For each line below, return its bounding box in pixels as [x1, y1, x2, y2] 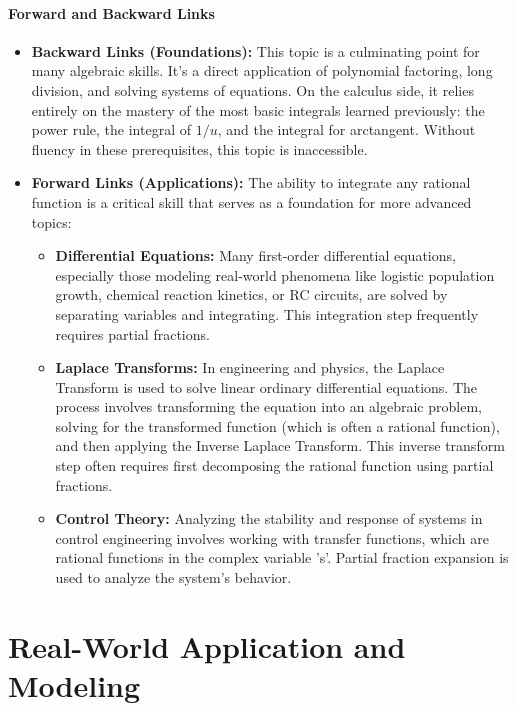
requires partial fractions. [55, 323, 210, 344]
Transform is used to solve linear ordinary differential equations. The [55, 376, 478, 397]
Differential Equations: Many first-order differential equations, [55, 245, 456, 266]
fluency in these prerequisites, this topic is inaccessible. [31, 138, 368, 159]
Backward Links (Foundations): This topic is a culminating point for [31, 40, 480, 61]
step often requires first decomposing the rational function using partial [55, 455, 494, 476]
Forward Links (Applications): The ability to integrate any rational [31, 172, 471, 193]
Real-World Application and [8, 625, 406, 666]
